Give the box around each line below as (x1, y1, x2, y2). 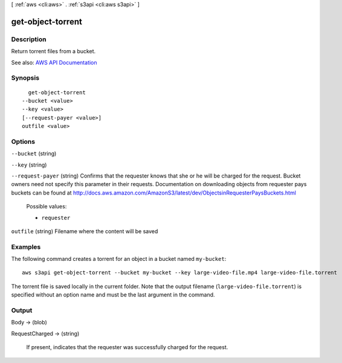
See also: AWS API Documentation (11, 59, 97, 66)
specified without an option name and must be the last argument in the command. (11, 291, 215, 298)
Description (11, 35, 47, 43)
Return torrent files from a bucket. (11, 48, 96, 55)
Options (11, 137, 36, 146)
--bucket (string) (11, 150, 57, 157)
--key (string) (11, 161, 47, 169)
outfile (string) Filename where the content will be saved (11, 227, 158, 235)
